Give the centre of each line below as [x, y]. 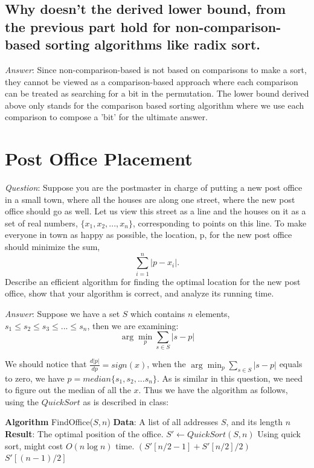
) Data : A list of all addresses [163, 422]
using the [22, 401]
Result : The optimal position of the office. [84, 433]
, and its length [254, 422]
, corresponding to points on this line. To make [219, 223]
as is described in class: [126, 401]
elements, [213, 313]
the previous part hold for [88, 26]
